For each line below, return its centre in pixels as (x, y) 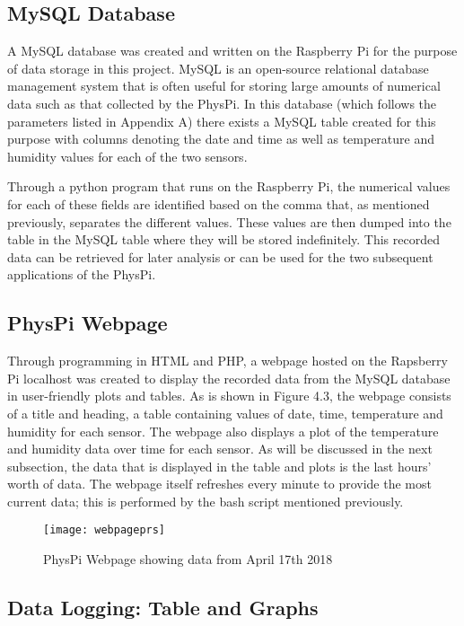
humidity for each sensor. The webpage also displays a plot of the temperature (223, 431)
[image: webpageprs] (105, 530)
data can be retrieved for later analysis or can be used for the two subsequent (220, 256)
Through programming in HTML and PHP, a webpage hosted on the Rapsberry (228, 361)
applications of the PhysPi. (82, 274)
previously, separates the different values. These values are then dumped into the (229, 221)
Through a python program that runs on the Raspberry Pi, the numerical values (229, 186)
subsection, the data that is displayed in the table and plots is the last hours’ (219, 466)
